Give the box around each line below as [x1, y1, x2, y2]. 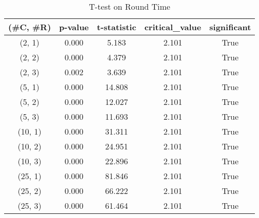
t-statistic [97, 21, 136, 33]
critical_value [144, 21, 202, 33]
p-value [59, 21, 89, 33]
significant [209, 21, 251, 33]
